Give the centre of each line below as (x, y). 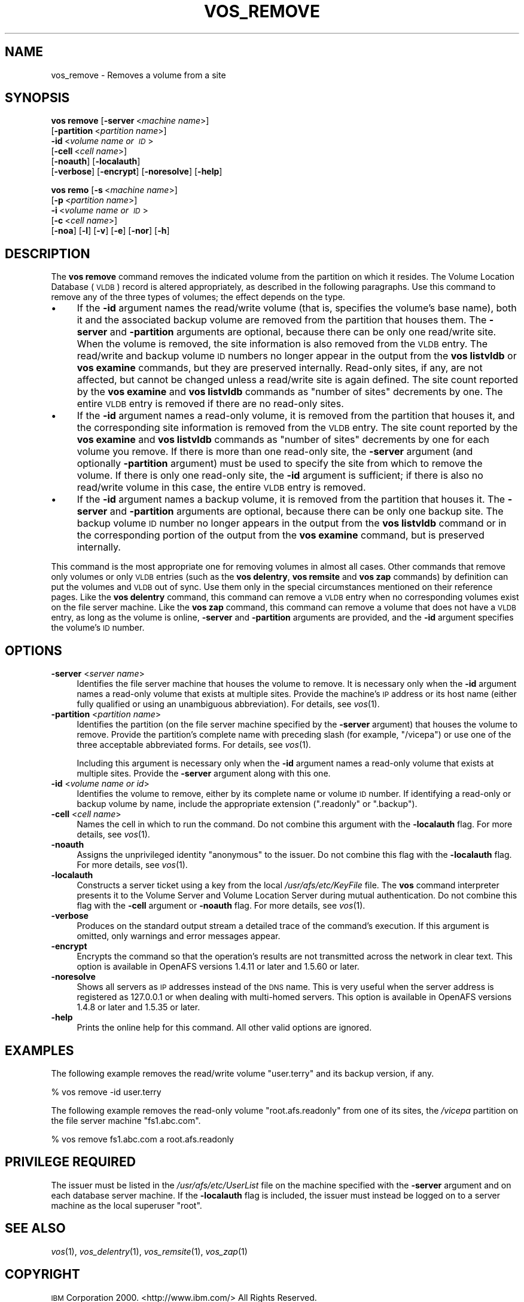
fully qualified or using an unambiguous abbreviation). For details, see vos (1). (228, 704)
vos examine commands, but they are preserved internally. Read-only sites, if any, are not (280, 368)
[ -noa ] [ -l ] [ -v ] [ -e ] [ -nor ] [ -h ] (110, 231)
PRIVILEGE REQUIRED (70, 1162)
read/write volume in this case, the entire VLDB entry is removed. (221, 488)
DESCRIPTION (48, 253)
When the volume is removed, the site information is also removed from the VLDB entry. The (282, 344)
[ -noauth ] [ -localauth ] (96, 161)
